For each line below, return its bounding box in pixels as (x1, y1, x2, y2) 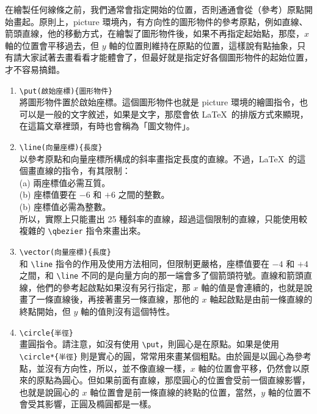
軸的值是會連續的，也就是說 (201, 280, 313, 293)
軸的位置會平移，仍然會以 (198, 361, 301, 374)
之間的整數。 (118, 188, 170, 201)
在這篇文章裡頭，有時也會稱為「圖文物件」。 (19, 119, 195, 132)
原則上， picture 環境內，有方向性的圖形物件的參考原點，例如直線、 (38, 15, 308, 28)
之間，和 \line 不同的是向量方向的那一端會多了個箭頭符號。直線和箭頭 (19, 269, 304, 282)
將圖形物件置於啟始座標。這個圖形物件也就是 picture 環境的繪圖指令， (19, 96, 299, 108)
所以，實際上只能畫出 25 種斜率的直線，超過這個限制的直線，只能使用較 (19, 212, 308, 225)
